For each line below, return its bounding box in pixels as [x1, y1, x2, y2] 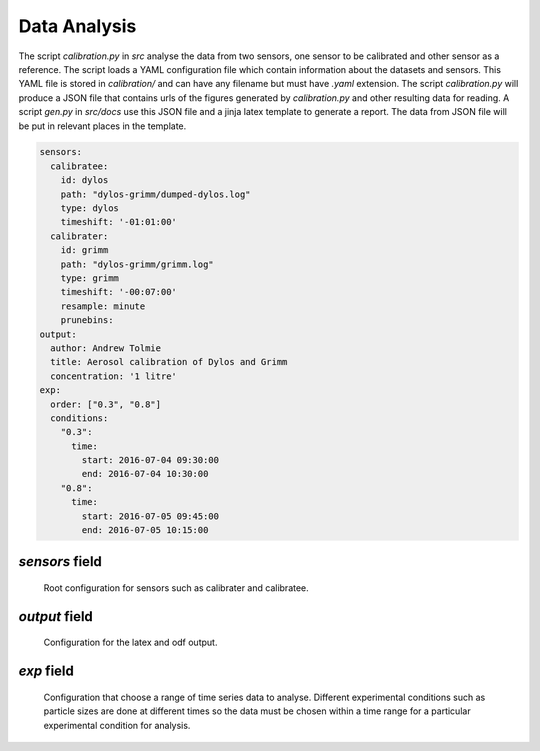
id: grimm [60, 245, 109, 256]
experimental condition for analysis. [43, 719, 191, 731]
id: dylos [60, 175, 109, 186]
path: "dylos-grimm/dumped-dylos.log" [60, 188, 251, 200]
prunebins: [60, 315, 114, 326]
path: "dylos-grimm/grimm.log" [60, 258, 214, 270]
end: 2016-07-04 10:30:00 [81, 468, 209, 480]
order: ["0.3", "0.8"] [50, 398, 162, 410]
